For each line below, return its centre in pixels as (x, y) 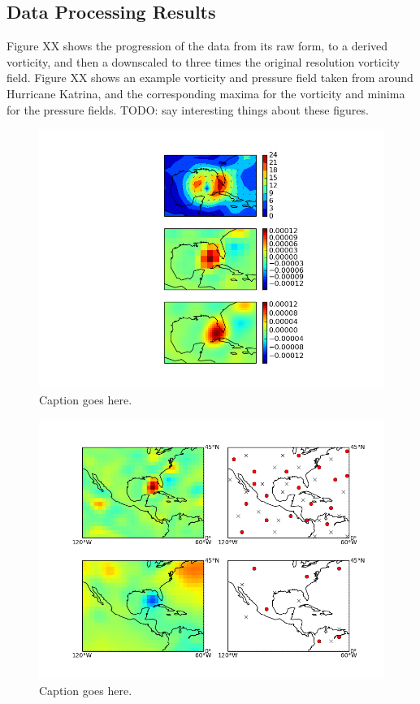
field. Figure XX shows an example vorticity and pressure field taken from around (210, 78)
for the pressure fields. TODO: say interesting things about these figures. (188, 109)
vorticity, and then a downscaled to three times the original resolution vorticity (204, 61)
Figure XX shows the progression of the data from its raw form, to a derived (197, 46)
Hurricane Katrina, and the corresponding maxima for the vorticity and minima (206, 93)
